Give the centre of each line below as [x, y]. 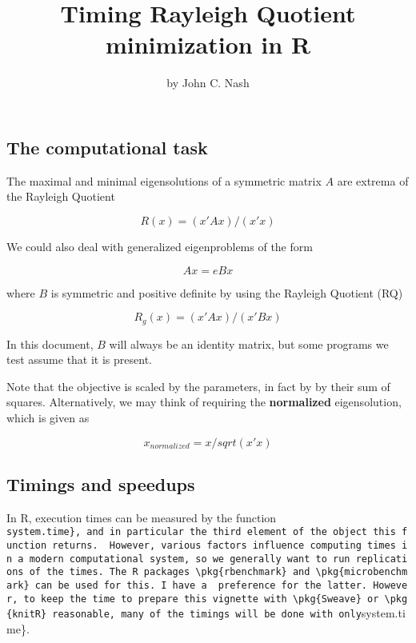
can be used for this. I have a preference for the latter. [201, 585]
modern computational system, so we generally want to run [190, 559]
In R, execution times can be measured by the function [142, 517]
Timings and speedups [101, 483]
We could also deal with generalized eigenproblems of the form [160, 246]
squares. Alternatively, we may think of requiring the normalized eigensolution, [204, 402]
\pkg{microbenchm [362, 572]
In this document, [50, 343]
